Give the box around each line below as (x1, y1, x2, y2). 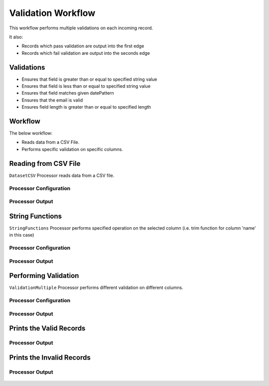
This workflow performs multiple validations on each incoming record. (9, 25, 153, 31)
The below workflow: (9, 130, 53, 136)
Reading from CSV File (9, 159, 81, 168)
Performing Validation (9, 271, 79, 280)
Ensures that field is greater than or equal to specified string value (21, 76, 157, 82)
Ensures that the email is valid (21, 97, 83, 103)
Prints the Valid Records (9, 324, 86, 333)
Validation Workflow (9, 7, 96, 18)
